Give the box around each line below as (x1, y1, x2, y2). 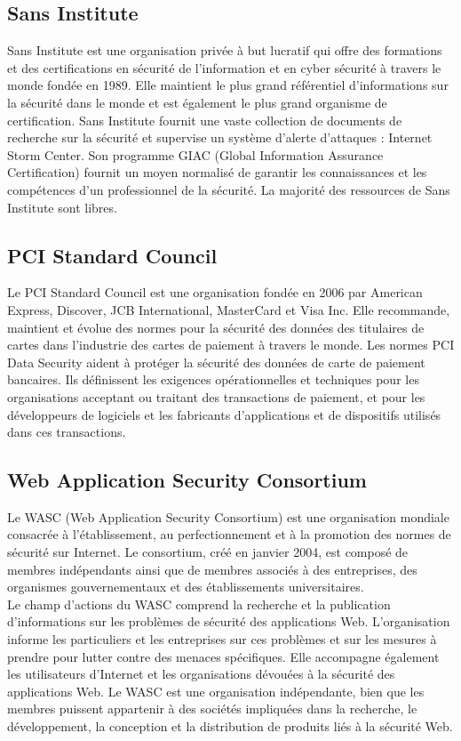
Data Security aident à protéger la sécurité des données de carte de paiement (7, 352, 425, 371)
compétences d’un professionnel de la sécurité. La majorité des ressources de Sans (7, 180, 450, 198)
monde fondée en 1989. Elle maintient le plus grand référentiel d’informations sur (7, 76, 449, 94)
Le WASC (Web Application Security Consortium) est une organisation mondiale (7, 507, 449, 526)
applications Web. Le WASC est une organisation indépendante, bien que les (7, 681, 425, 700)
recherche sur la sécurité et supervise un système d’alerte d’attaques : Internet (7, 128, 433, 147)
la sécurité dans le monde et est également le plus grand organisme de (7, 93, 387, 111)
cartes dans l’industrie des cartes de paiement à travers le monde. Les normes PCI (7, 335, 455, 354)
